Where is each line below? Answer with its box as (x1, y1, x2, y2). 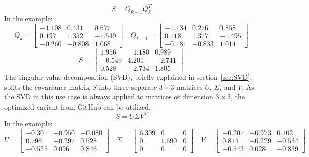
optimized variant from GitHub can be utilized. (4, 101, 151, 112)
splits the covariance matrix (4, 81, 90, 92)
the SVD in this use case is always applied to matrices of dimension (4, 91, 213, 102)
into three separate (99, 81, 157, 92)
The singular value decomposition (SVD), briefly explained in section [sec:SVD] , (4, 72, 252, 82)
